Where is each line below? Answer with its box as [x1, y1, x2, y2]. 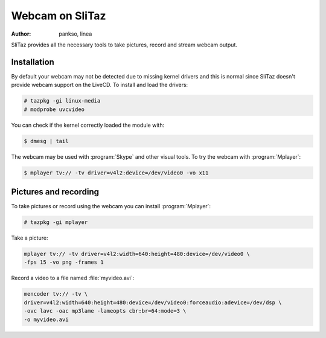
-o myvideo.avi [24, 316, 69, 323]
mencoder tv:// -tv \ [24, 290, 88, 298]
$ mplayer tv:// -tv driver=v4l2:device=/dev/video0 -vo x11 [24, 169, 209, 176]
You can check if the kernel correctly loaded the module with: [11, 121, 165, 129]
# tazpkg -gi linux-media [24, 97, 101, 104]
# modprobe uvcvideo [24, 106, 85, 113]
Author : [11, 30, 31, 37]
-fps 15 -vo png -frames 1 [24, 259, 104, 266]
